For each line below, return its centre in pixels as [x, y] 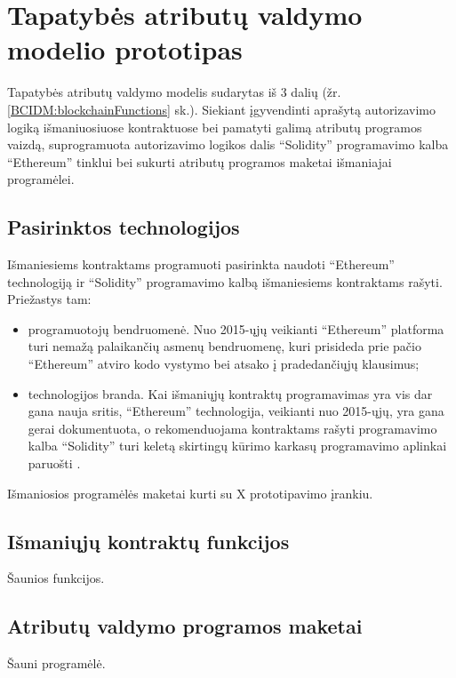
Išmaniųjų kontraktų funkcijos [148, 541]
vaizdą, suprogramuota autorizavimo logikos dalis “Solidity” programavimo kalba [228, 144]
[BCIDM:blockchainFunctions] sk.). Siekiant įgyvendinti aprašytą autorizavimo [222, 109]
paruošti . [54, 463]
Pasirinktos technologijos [124, 227]
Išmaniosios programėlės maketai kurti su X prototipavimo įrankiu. [190, 493]
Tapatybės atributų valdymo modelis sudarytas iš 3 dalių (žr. [174, 92]
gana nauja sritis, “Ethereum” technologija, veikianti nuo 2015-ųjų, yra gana [236, 411]
